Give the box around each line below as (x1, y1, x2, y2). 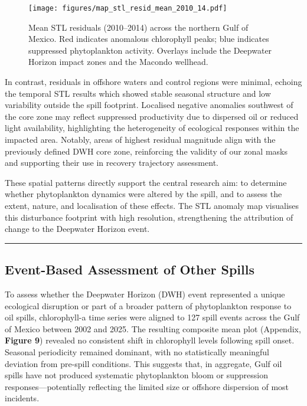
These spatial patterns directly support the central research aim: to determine (5, 176, 287, 188)
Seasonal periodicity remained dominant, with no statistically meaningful (5, 345, 269, 358)
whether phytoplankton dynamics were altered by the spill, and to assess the (5, 188, 282, 200)
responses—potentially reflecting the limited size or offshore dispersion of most (5, 380, 289, 392)
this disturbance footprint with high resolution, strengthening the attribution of (5, 211, 293, 223)
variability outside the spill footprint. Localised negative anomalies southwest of (5, 99, 293, 111)
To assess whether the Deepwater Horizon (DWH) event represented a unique (5, 287, 285, 300)
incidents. (5, 392, 40, 404)
